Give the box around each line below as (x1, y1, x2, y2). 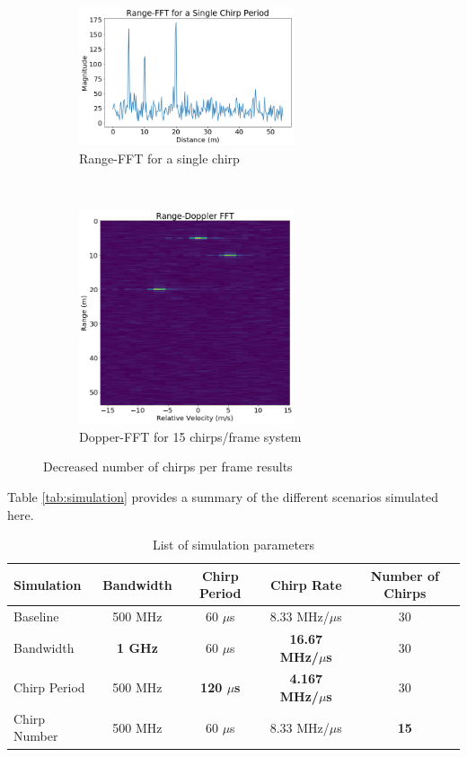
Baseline (13, 607, 59, 626)
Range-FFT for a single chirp (79, 148, 240, 167)
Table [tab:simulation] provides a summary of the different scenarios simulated (7, 487, 439, 506)
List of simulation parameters (152, 535, 315, 554)
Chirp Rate (270, 575, 342, 594)
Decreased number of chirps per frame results (43, 457, 293, 476)
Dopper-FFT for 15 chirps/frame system (79, 427, 302, 445)
